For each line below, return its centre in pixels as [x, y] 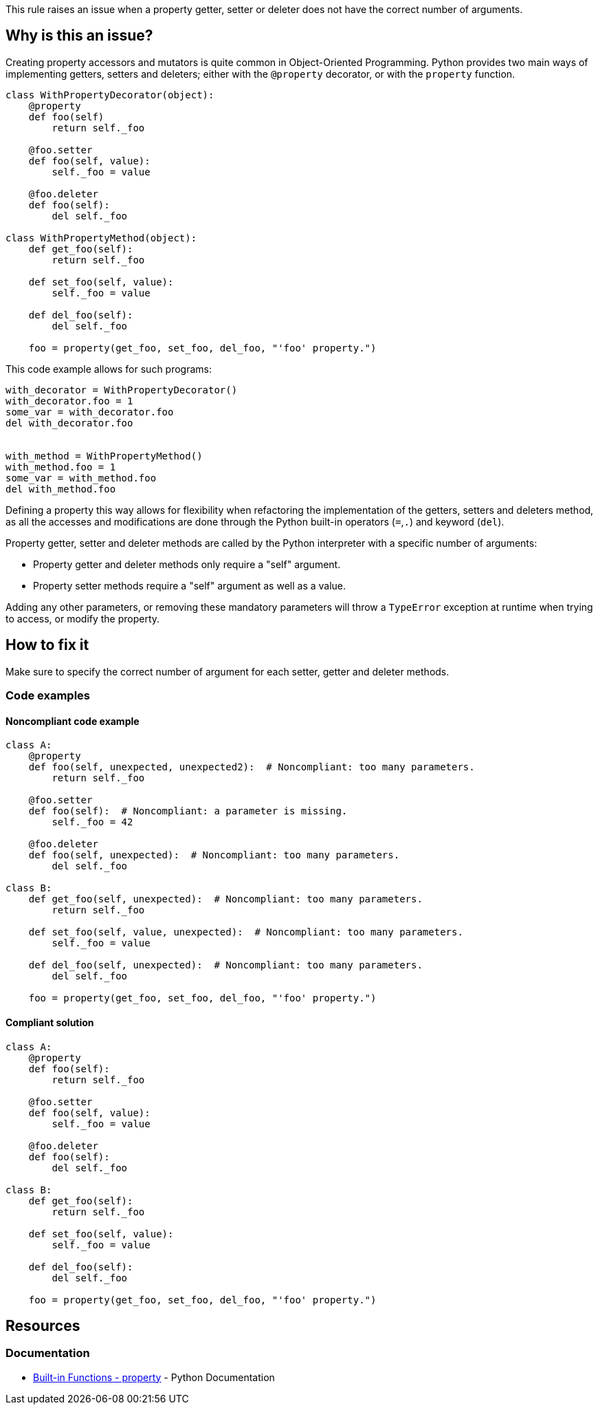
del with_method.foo [61, 489]
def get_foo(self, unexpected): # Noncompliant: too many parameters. [225, 899]
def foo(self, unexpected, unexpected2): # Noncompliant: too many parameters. [252, 767]
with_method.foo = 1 [61, 467]
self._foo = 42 [92, 822]
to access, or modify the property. [83, 618]
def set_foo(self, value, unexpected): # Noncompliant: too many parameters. [246, 932]
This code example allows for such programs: [109, 369]
